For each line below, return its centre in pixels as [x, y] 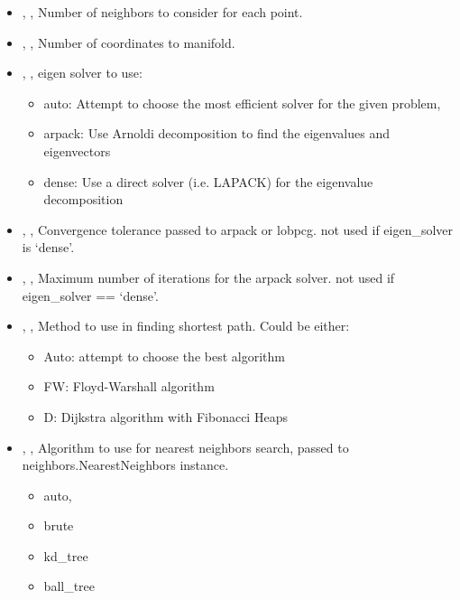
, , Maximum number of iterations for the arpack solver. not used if [208, 277]
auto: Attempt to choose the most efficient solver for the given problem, [242, 103]
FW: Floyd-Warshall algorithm [129, 386]
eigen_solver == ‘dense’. [90, 295]
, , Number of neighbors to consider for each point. [162, 12]
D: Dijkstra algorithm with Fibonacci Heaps [166, 416]
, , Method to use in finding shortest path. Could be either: [186, 326]
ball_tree [69, 586]
